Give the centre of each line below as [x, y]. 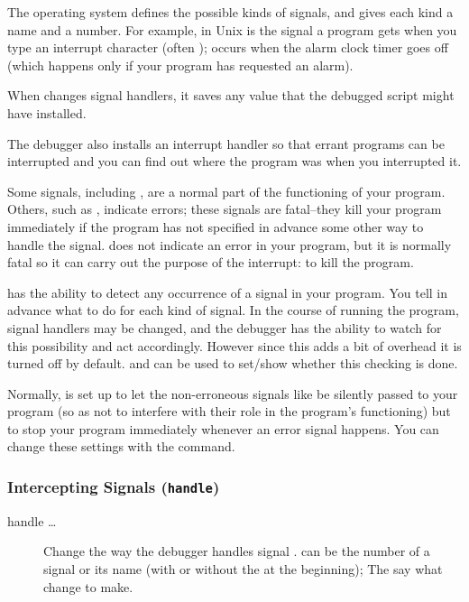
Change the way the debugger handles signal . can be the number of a [237, 551]
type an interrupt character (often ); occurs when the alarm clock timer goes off [228, 47]
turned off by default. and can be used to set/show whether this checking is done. [233, 363]
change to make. [88, 586]
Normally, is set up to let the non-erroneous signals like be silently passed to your [233, 393]
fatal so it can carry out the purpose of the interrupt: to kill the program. [211, 262]
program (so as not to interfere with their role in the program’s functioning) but [229, 411]
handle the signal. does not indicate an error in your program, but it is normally [230, 244]
